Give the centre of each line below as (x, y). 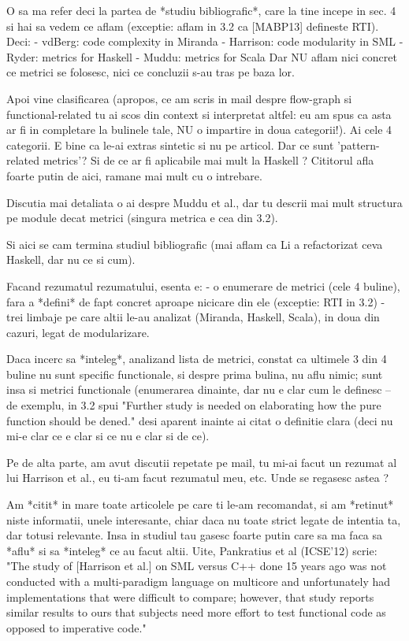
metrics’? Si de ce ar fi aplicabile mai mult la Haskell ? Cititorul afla (208, 160)
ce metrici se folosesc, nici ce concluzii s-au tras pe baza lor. (151, 72)
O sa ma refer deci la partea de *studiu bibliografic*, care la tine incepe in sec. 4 (201, 10)
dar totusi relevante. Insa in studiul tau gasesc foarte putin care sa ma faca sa (195, 535)
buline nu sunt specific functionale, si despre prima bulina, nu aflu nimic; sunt (195, 374)
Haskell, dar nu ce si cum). (71, 259)
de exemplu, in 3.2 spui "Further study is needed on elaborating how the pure (194, 405)
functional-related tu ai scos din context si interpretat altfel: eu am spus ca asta (199, 114)
